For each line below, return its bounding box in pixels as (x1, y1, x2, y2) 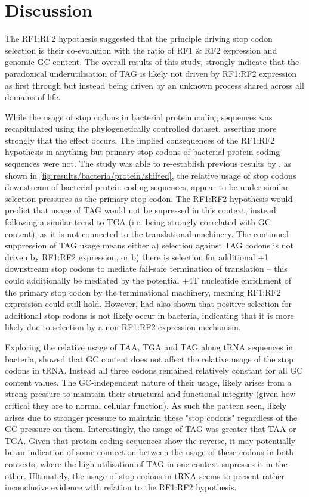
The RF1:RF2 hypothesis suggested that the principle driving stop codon (5, 32, 273, 45)
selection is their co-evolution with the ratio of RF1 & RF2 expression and (5, 44, 277, 56)
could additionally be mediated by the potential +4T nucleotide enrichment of (5, 274, 291, 286)
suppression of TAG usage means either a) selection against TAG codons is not (5, 239, 293, 251)
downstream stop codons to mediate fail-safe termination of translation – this (5, 262, 288, 275)
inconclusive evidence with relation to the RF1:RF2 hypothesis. (5, 481, 237, 493)
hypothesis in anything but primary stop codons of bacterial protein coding (5, 145, 280, 158)
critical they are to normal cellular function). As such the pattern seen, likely (5, 399, 287, 411)
